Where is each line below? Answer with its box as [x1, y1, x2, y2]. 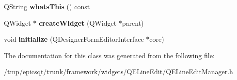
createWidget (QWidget [38, 17, 117, 28]
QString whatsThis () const [4, 1, 90, 11]
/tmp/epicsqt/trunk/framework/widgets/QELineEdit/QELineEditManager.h [4, 66, 233, 77]
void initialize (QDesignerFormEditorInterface [4, 34, 144, 44]
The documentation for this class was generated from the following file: [4, 50, 215, 60]
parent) [122, 17, 144, 28]
